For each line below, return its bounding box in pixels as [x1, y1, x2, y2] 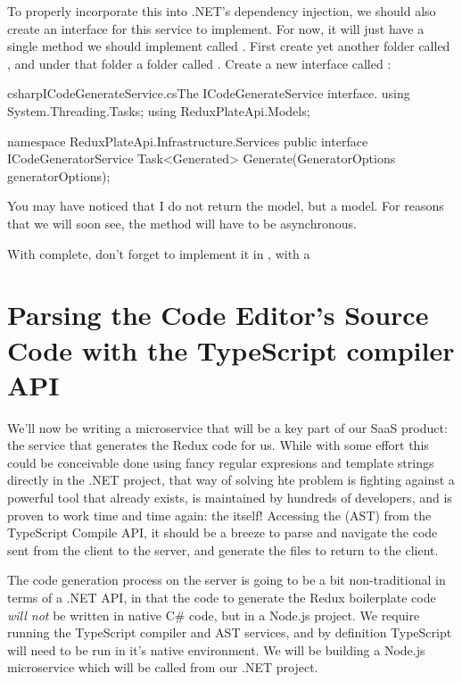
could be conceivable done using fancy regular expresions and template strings [7, 453, 434, 471]
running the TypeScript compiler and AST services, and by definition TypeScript [7, 623, 452, 642]
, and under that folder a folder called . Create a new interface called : [7, 54, 392, 72]
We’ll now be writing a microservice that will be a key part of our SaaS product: [7, 418, 448, 437]
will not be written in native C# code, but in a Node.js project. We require [7, 605, 420, 624]
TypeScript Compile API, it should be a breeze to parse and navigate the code [7, 523, 438, 542]
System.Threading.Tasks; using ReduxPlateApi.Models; [7, 101, 310, 120]
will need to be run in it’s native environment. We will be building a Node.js [7, 640, 425, 659]
